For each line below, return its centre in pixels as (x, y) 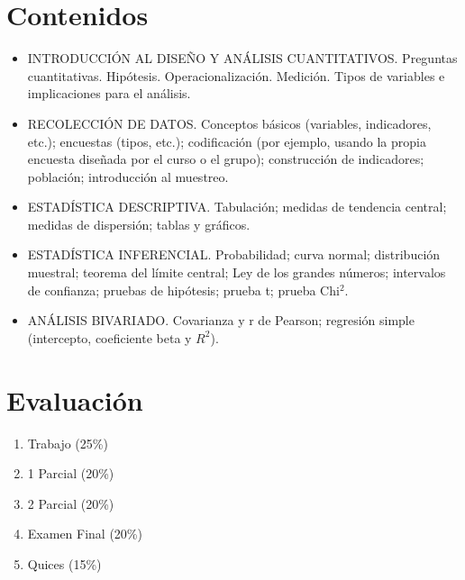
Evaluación (75, 399)
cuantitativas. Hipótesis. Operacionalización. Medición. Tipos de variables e (236, 75)
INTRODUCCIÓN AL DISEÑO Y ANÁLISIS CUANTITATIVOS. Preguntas (242, 58)
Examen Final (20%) (85, 534)
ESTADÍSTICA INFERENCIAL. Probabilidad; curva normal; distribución (234, 254)
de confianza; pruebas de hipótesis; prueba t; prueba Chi (183, 290)
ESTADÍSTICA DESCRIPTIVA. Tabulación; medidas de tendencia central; (237, 207)
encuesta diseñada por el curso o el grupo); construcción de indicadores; (226, 159)
